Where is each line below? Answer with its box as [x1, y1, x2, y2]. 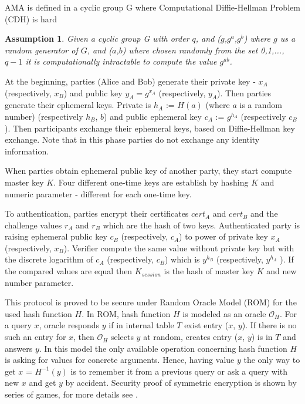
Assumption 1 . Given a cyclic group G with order [5, 32, 189, 45]
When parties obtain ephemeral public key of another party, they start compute [5, 164, 292, 177]
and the [250, 207, 278, 220]
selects [110, 331, 134, 343]
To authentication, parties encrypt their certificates [5, 207, 189, 220]
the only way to [243, 353, 300, 366]
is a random [239, 99, 282, 111]
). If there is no [242, 319, 297, 331]
